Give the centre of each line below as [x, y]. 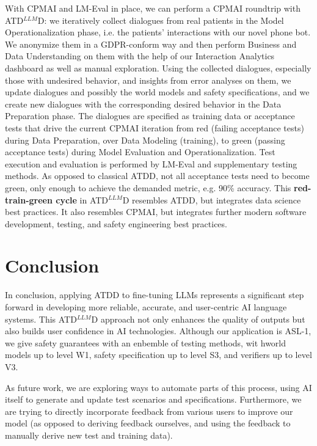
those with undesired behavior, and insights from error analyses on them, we [148, 80]
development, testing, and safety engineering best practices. [116, 223]
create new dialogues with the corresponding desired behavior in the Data [143, 104]
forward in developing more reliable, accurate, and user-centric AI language [146, 307]
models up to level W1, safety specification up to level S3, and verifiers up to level [158, 355]
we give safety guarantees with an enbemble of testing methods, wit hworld [146, 342]
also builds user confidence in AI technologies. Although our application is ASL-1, [158, 331]
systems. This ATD [41, 319]
